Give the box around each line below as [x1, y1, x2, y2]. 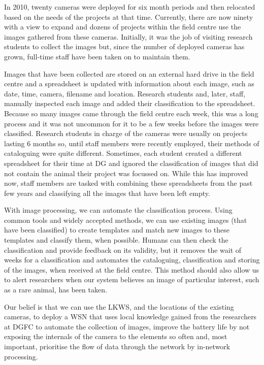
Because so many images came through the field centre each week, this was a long [4, 108, 258, 118]
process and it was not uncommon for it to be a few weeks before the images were [4, 118, 259, 128]
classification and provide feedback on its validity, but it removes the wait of [4, 244, 242, 255]
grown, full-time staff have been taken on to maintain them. [4, 51, 190, 61]
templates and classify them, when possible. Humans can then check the [4, 235, 228, 245]
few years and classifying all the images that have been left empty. [4, 187, 210, 198]
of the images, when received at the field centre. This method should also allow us [4, 264, 259, 275]
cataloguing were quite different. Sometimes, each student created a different [4, 148, 242, 158]
